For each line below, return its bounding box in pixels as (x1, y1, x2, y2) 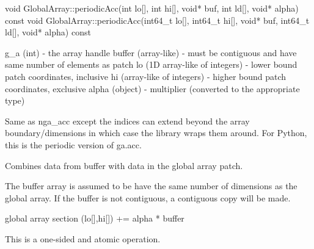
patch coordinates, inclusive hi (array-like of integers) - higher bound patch (5, 70, 287, 82)
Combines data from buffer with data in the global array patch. (5, 159, 243, 171)
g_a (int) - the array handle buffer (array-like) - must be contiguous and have (5, 46, 297, 59)
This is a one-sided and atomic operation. (5, 232, 161, 245)
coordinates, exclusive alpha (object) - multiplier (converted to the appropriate (5, 82, 300, 95)
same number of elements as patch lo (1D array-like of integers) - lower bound (5, 58, 298, 71)
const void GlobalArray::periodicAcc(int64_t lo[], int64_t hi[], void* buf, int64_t (5, 13, 310, 26)
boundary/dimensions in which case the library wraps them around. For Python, (5, 126, 307, 139)
